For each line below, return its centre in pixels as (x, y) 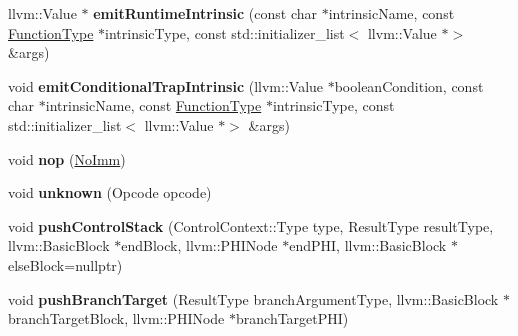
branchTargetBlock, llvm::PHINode (116, 318)
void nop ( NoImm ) (67, 158)
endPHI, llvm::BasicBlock (368, 245)
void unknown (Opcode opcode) (110, 192)
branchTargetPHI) (292, 318)
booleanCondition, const (409, 85)
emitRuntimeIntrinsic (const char (205, 13)
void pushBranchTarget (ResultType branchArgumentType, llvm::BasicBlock (253, 298)
